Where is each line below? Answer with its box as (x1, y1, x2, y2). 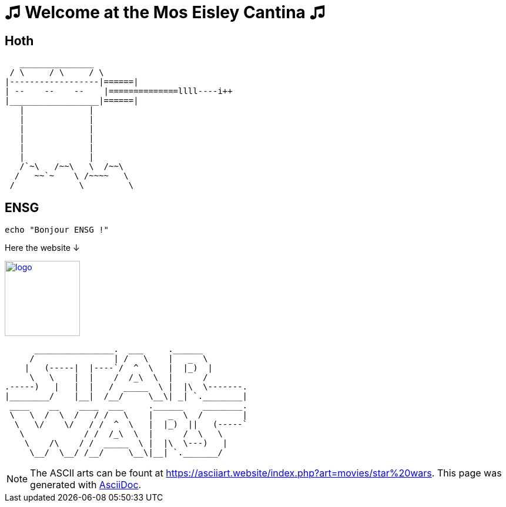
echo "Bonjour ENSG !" (5, 225, 109, 235)
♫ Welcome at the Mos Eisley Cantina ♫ (5, 2, 326, 22)
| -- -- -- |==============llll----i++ (5, 86, 233, 96)
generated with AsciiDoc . (30, 479, 142, 491)
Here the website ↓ (5, 243, 80, 253)
